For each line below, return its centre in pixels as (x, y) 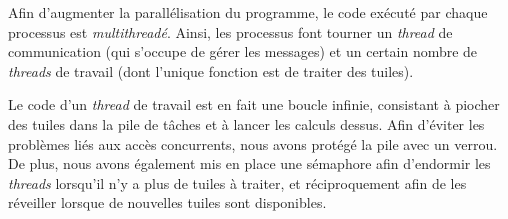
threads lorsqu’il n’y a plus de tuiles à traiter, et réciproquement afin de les (237, 182)
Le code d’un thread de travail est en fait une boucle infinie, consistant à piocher (254, 104)
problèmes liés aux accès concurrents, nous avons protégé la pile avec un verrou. (253, 143)
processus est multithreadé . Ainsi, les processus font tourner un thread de (230, 31)
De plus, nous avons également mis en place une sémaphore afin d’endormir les (249, 163)
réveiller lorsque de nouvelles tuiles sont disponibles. (167, 202)
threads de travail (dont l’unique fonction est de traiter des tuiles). (211, 70)
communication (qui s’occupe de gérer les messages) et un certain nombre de (243, 51)
